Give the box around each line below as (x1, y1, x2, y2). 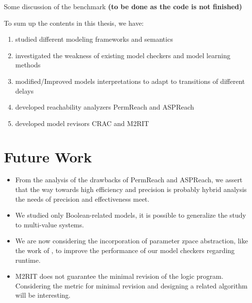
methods (15, 60, 41, 70)
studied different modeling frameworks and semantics (15, 34, 173, 44)
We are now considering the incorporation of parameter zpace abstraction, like (15, 236, 248, 246)
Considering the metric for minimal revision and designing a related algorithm (15, 280, 248, 290)
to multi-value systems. (15, 219, 84, 229)
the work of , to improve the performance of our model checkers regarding (15, 245, 235, 255)
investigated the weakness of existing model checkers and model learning (15, 50, 231, 60)
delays (15, 85, 34, 96)
